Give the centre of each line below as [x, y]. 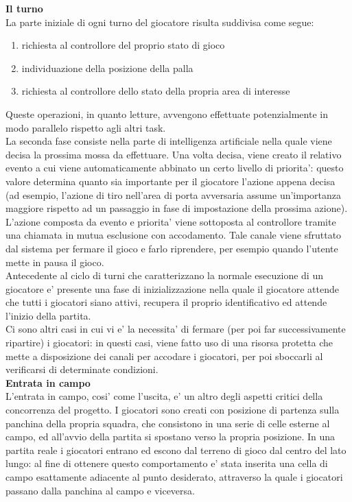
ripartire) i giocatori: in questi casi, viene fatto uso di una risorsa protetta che [169, 343]
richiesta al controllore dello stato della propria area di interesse [156, 91]
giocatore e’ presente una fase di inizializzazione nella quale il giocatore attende [172, 288]
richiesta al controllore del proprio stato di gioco [123, 45]
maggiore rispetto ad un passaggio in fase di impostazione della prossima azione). [177, 208]
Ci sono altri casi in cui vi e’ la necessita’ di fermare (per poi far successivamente [176, 329]
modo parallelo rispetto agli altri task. [86, 127]
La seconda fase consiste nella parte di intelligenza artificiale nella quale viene [169, 141]
